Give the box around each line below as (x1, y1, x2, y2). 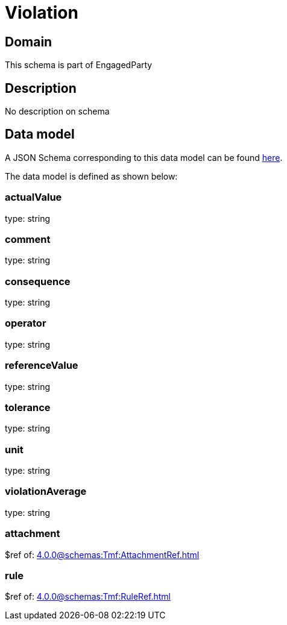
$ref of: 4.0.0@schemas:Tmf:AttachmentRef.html (5, 549, 200, 560)
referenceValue (5, 359, 78, 372)
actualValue (5, 191, 62, 204)
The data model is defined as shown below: (5, 171, 178, 181)
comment (5, 233, 51, 245)
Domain (5, 34, 52, 49)
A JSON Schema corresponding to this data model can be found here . (5, 152, 283, 163)
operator (5, 317, 46, 330)
